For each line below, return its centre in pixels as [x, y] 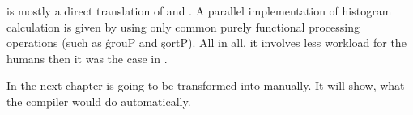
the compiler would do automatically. [99, 101]
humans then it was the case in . [87, 58]
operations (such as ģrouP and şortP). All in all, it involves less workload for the [206, 43]
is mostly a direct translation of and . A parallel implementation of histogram [199, 11]
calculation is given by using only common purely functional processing [183, 26]
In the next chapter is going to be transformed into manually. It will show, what [206, 85]
